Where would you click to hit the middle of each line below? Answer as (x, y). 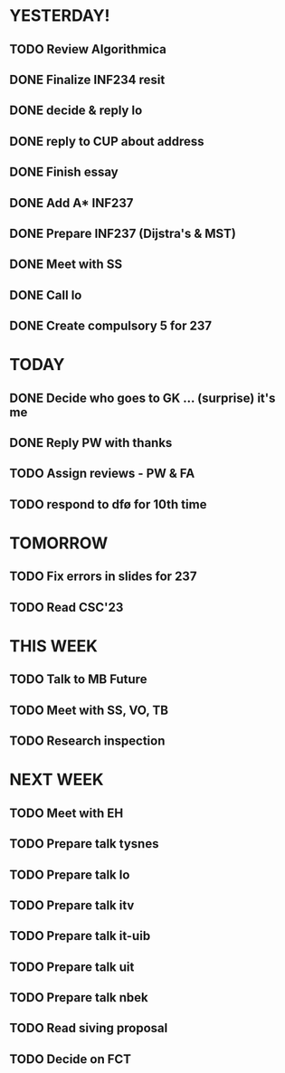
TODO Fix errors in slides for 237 (103, 577)
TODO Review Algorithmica (88, 49)
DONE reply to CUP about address (107, 141)
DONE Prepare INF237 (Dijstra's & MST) (123, 233)
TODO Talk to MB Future (78, 679)
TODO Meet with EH (66, 813)
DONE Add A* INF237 (71, 203)
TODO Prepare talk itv (72, 905)
